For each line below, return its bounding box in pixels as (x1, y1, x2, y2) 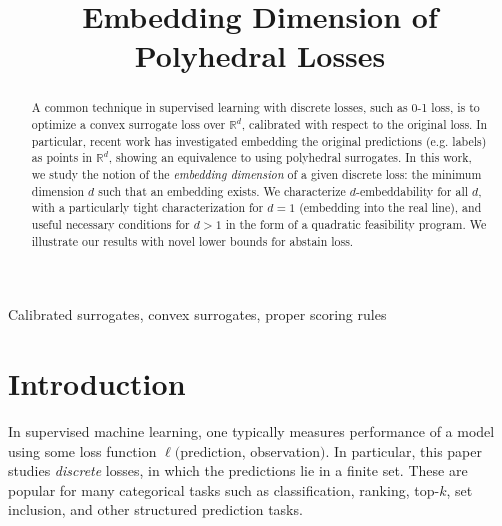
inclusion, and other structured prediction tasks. (8, 499, 303, 520)
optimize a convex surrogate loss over (31, 116, 226, 133)
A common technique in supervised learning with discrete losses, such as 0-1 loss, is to (31, 99, 480, 116)
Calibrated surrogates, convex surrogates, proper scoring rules (8, 304, 387, 325)
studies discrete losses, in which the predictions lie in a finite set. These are (8, 460, 468, 481)
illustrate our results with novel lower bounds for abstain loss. (31, 232, 354, 249)
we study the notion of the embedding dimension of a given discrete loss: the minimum (31, 165, 482, 182)
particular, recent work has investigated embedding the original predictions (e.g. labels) (31, 132, 487, 149)
